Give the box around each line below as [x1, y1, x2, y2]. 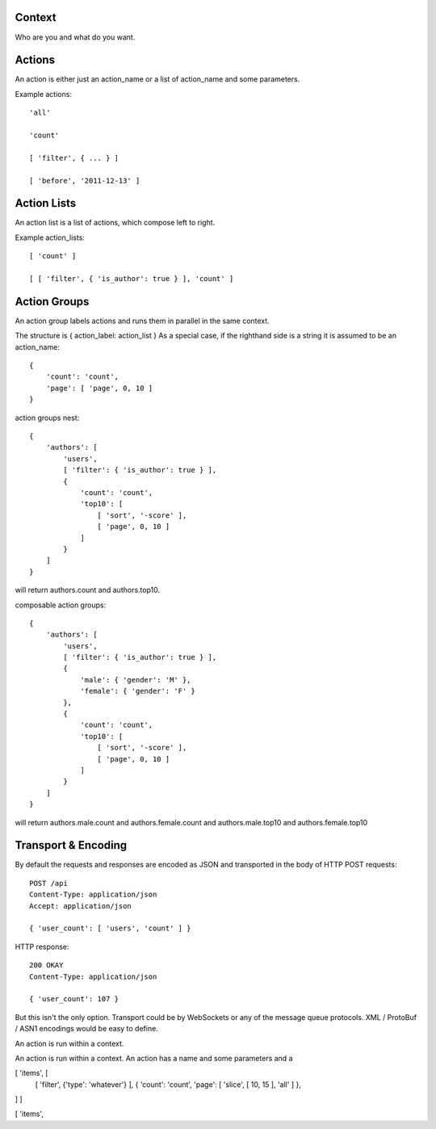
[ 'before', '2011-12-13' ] [29, 176, 140, 185]
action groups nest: [15, 413, 80, 422]
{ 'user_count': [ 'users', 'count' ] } [29, 924, 191, 933]
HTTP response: [15, 942, 69, 951]
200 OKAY [29, 961, 64, 970]
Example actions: [15, 89, 73, 99]
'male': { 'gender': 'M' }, [80, 675, 191, 684]
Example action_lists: [15, 233, 85, 242]
